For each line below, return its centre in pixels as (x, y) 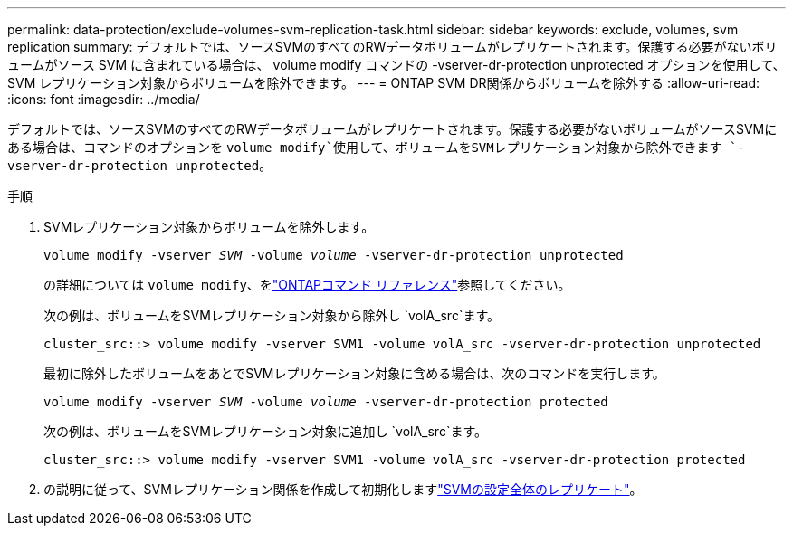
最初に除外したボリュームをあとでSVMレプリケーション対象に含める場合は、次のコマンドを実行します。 (354, 373)
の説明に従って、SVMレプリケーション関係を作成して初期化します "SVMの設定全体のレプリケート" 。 (343, 489)
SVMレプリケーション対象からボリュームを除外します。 (209, 227)
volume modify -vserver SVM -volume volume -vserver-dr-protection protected (326, 402)
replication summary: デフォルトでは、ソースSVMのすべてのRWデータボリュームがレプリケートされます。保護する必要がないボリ (392, 47)
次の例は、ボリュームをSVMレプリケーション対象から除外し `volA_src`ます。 (272, 315)
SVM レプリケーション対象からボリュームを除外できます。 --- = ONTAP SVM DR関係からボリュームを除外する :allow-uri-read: (384, 83)
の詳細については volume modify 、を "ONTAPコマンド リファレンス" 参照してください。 (307, 285)
